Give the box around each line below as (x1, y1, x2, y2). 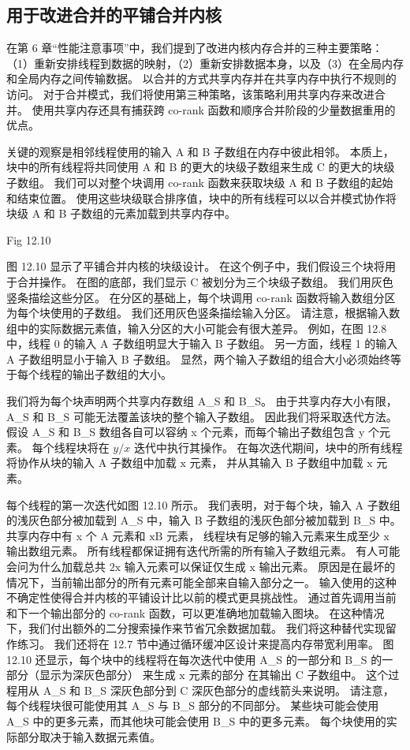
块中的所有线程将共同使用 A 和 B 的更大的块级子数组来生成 (6, 159, 314, 175)
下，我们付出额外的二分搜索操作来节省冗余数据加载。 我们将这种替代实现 (6, 620, 386, 636)
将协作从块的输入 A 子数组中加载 (6, 454, 177, 471)
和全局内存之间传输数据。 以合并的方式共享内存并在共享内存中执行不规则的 (6, 70, 397, 87)
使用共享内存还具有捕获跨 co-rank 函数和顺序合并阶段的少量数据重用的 (32, 101, 396, 118)
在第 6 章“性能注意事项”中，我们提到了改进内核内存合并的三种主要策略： (6, 39, 383, 56)
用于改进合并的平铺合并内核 (6, 2, 222, 27)
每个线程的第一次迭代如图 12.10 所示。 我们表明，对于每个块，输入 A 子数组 (6, 496, 401, 513)
